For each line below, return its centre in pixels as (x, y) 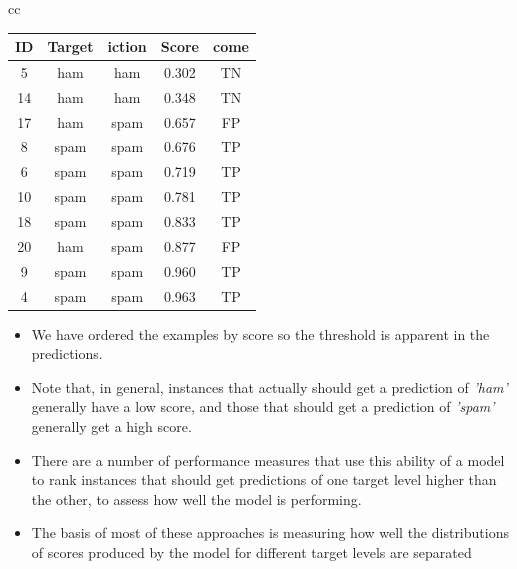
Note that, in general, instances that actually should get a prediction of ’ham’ (269, 386)
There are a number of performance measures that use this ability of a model (268, 459)
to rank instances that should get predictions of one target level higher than (264, 479)
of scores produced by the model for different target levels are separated (251, 551)
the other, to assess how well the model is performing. (196, 498)
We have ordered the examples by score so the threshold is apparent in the (260, 333)
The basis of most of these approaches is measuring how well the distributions (270, 532)
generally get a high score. (111, 426)
